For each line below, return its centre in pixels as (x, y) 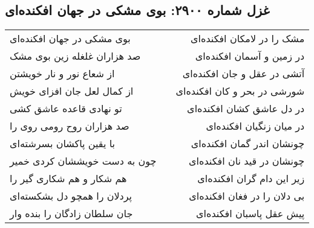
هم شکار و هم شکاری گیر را (68, 179)
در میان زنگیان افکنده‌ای (255, 126)
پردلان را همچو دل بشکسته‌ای (71, 196)
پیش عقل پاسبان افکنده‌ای (250, 214)
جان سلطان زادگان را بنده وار (71, 214)
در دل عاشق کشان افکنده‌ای (246, 109)
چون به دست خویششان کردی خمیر (83, 161)
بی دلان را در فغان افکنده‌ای (247, 196)
